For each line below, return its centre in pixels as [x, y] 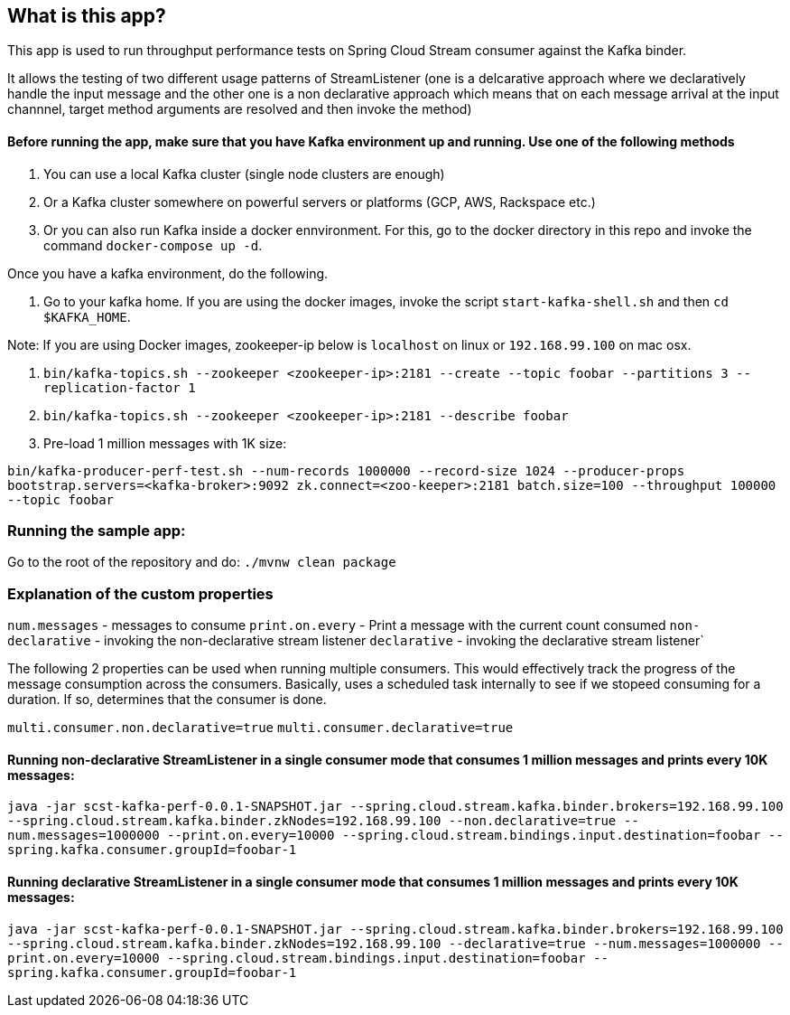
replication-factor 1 [120, 387]
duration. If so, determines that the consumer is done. [167, 700]
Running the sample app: [97, 531]
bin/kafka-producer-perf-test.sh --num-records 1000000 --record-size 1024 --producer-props [346, 470]
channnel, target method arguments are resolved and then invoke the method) [240, 109]
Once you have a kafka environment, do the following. [168, 273]
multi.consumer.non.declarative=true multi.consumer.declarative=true [260, 728]
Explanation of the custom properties [140, 593]
